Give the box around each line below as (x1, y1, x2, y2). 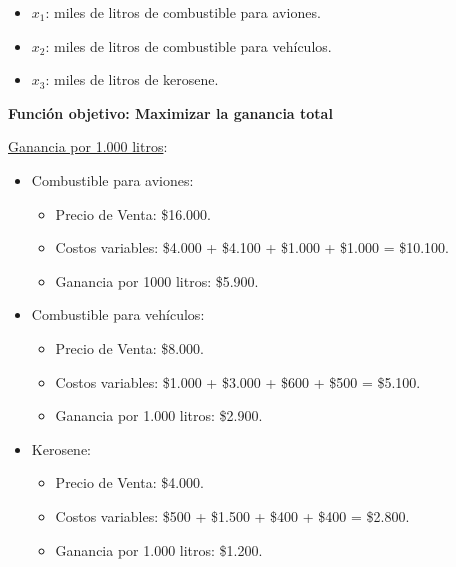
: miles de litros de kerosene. (45, 69, 219, 90)
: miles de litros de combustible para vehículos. (45, 35, 332, 56)
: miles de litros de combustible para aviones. (45, 2, 321, 22)
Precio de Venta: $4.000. (55, 472, 204, 493)
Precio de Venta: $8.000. (55, 337, 204, 358)
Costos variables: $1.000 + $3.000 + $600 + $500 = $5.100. (55, 371, 421, 392)
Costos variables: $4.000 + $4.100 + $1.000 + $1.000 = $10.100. (55, 237, 450, 258)
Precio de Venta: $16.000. (55, 203, 211, 224)
